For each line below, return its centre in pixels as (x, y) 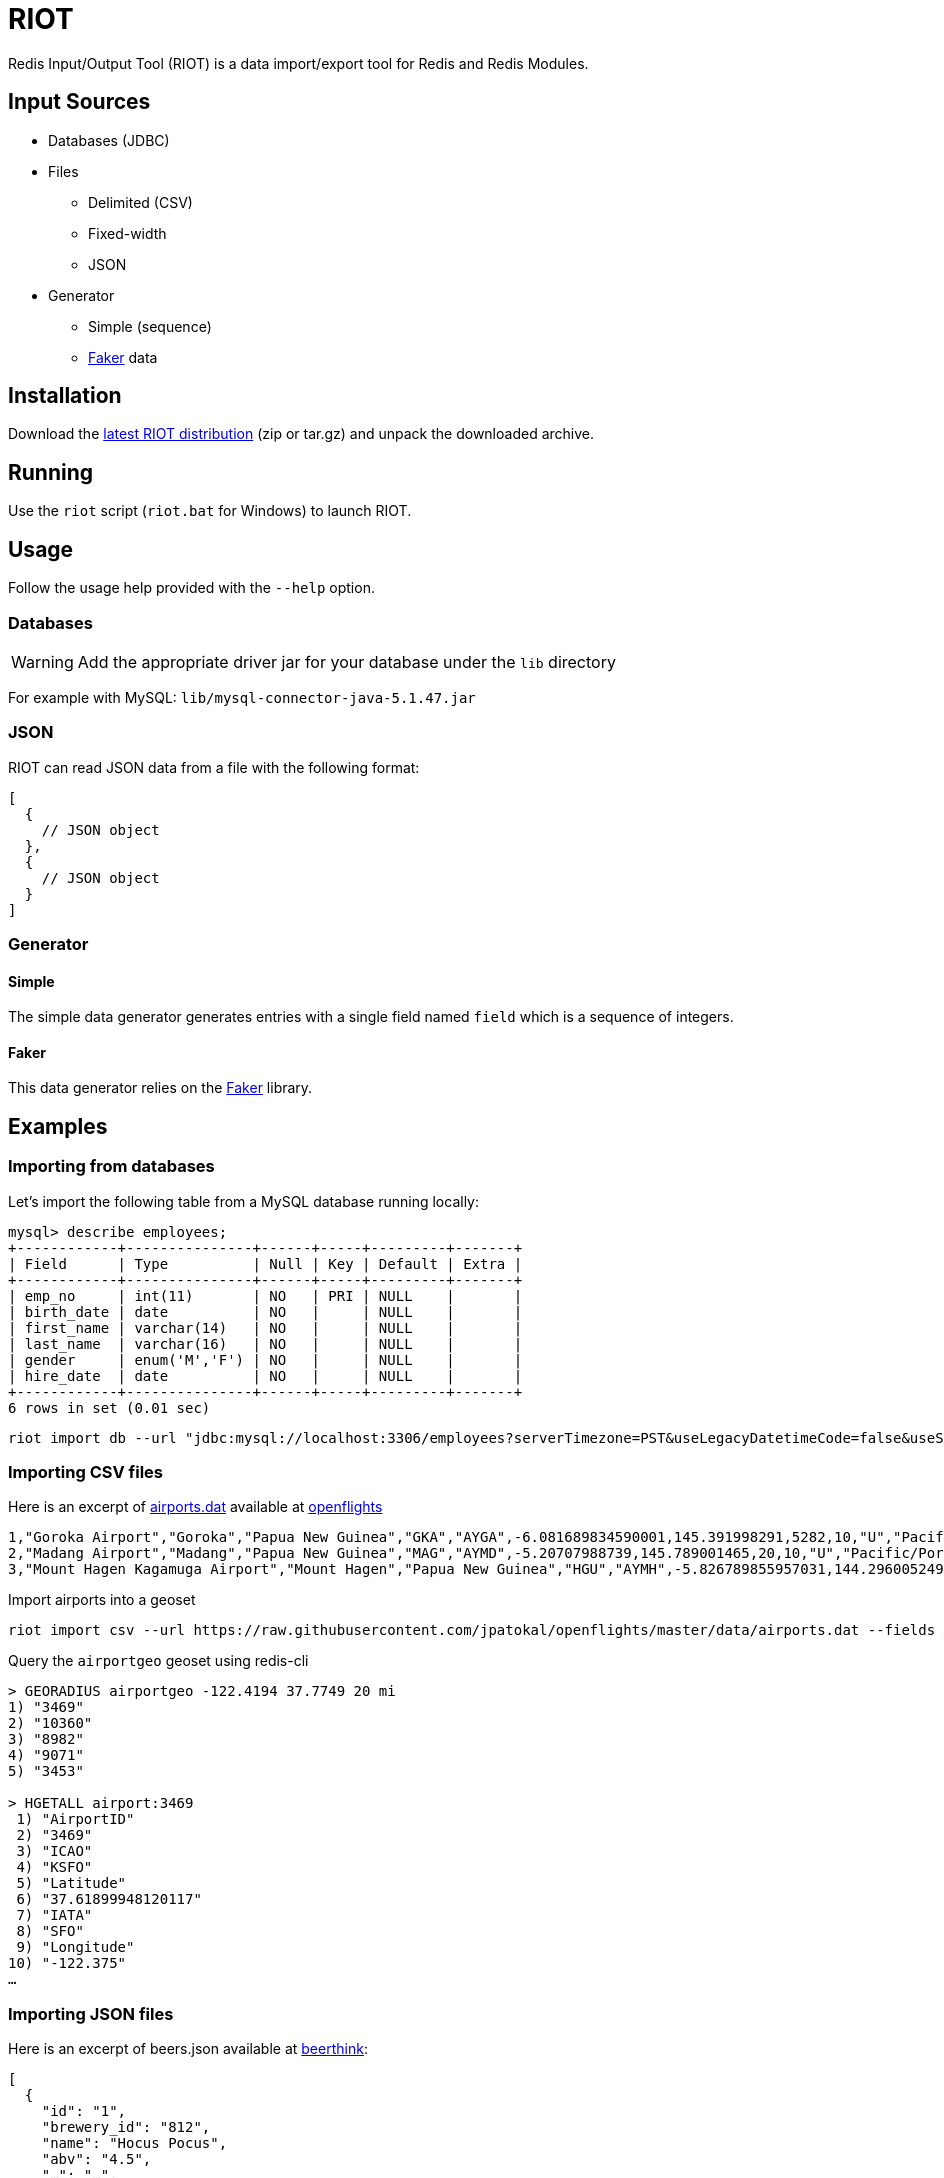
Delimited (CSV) (140, 202)
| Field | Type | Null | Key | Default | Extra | (265, 1263)
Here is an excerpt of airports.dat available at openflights (195, 1507)
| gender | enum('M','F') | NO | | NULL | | (265, 1359)
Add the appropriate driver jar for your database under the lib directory (346, 661)
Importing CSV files (85, 1472)
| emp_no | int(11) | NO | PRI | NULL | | (265, 1295)
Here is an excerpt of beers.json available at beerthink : (188, 2049)
